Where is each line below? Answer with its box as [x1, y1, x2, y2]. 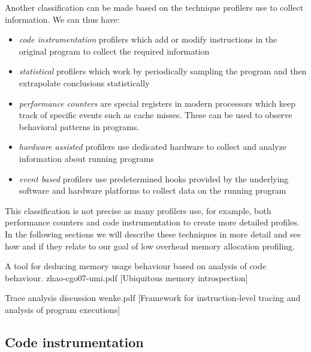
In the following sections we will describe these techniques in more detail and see [5, 227, 301, 240]
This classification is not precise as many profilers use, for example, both [5, 204, 271, 216]
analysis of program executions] [5, 303, 120, 315]
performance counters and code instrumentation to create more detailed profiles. [5, 216, 300, 228]
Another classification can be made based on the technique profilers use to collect [5, 1, 304, 13]
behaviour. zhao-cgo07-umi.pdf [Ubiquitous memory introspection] [5, 271, 248, 284]
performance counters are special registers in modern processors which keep [19, 97, 296, 109]
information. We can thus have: [5, 13, 120, 25]
